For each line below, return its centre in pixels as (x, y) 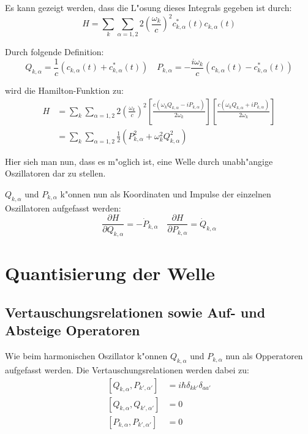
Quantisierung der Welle (110, 273)
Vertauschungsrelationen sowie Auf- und (135, 312)
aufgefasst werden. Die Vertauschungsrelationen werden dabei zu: (127, 369)
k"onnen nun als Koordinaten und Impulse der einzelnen (166, 193)
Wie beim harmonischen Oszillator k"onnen (86, 356)
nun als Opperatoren (264, 356)
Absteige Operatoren (73, 330)
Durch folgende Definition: (54, 52)
